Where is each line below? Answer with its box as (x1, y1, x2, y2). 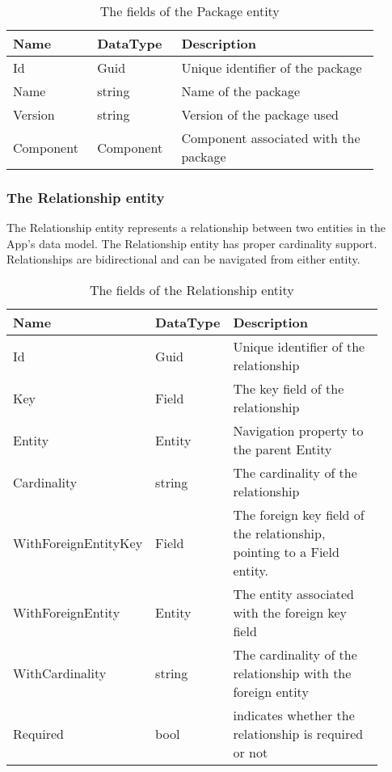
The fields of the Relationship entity (89, 281, 294, 299)
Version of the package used (181, 105, 339, 124)
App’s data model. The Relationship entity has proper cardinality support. (6, 234, 377, 251)
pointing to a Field (233, 542, 339, 561)
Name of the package (181, 82, 301, 100)
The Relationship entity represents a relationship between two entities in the (6, 219, 386, 236)
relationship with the (233, 664, 352, 682)
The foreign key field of (233, 505, 365, 524)
